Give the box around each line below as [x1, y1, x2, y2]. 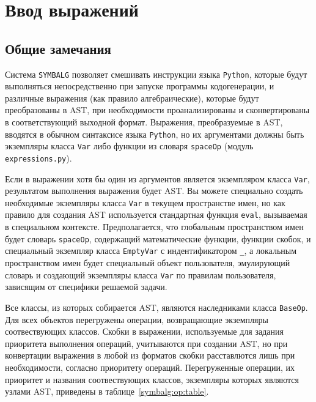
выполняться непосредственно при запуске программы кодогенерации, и [5, 80, 274, 92]
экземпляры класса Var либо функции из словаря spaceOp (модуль [5, 140, 254, 152]
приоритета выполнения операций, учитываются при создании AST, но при [5, 337, 288, 349]
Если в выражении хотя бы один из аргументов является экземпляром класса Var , [5, 172, 310, 185]
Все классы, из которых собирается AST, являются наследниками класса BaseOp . [5, 300, 308, 313]
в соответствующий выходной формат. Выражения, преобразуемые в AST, [5, 116, 283, 128]
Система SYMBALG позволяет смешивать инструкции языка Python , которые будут [5, 67, 307, 80]
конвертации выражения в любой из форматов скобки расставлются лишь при [5, 349, 295, 362]
